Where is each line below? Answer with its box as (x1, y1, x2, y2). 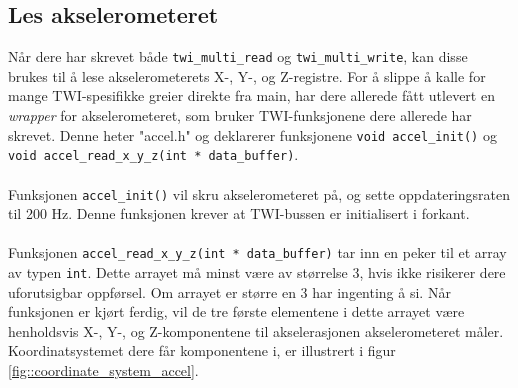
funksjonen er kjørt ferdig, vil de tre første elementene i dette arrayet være (8, 301, 465, 322)
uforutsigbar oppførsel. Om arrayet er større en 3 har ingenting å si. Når (8, 281, 451, 302)
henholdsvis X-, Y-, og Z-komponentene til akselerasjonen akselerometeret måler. (8, 320, 504, 341)
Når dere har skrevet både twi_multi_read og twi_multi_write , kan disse (8, 46, 468, 67)
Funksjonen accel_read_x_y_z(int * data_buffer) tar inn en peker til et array (8, 242, 507, 263)
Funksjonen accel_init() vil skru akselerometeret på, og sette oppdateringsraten (8, 183, 511, 204)
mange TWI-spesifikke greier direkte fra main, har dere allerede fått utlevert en (8, 85, 495, 106)
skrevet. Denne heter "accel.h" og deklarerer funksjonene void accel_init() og (8, 124, 497, 145)
